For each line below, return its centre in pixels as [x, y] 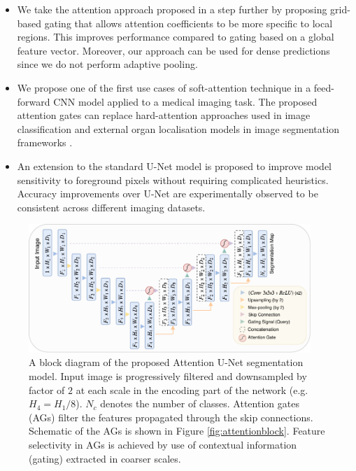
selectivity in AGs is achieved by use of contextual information [163, 444]
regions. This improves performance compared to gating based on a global [176, 37]
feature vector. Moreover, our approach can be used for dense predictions [173, 50]
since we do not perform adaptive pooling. [107, 64]
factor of [47, 389]
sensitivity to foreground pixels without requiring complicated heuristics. [173, 180]
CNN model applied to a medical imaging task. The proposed [185, 101]
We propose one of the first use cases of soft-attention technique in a [164, 87]
